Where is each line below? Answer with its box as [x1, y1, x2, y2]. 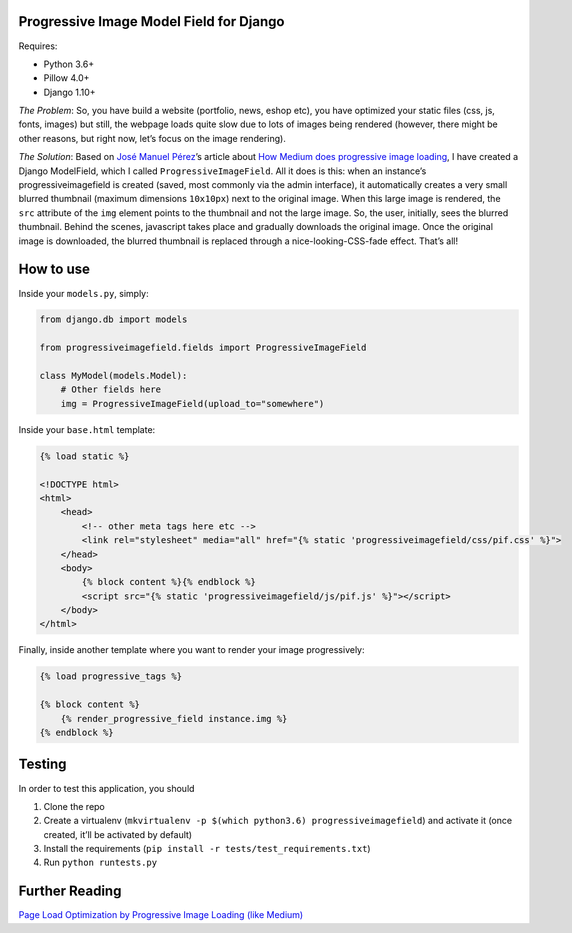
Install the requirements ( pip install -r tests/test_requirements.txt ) [43, 843, 371, 855]
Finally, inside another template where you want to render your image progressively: [18, 644, 365, 656]
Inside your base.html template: [18, 423, 156, 435]
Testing [18, 756, 67, 773]
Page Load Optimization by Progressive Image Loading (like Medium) [18, 909, 304, 921]
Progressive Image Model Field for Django [18, 13, 285, 30]
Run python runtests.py [43, 856, 158, 869]
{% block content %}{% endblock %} [81, 576, 257, 588]
